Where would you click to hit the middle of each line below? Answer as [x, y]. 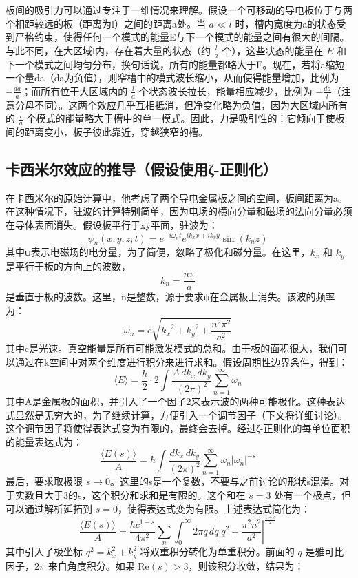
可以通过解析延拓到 [49, 508]
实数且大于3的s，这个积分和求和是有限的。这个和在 [130, 494]
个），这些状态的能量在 [273, 50]
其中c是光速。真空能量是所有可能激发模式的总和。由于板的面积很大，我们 [172, 348]
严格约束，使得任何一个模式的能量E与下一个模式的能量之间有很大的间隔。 [182, 37]
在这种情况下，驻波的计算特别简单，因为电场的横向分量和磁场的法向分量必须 [179, 211]
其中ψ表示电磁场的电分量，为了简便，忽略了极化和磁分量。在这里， [158, 252]
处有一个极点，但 [313, 494]
